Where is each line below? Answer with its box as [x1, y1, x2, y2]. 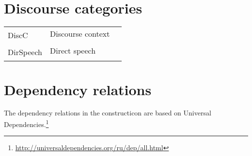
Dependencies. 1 [4, 117, 49, 129]
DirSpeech [8, 46, 42, 58]
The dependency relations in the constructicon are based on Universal [4, 108, 211, 118]
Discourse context [49, 28, 110, 40]
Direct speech [49, 45, 96, 57]
